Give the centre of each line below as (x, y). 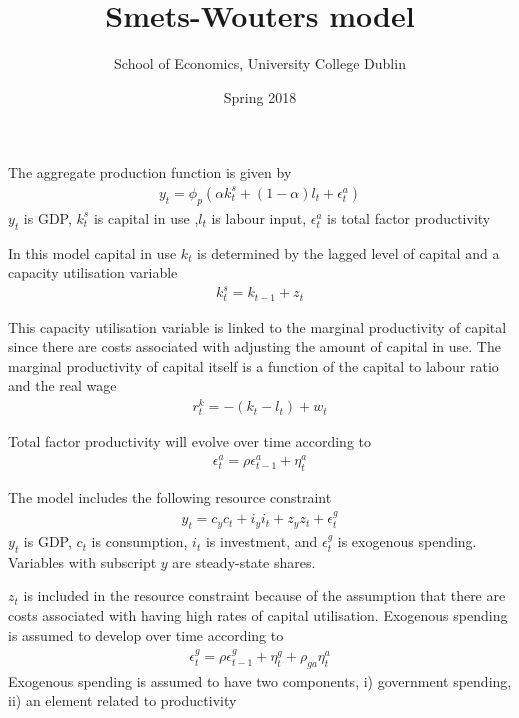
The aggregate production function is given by (150, 172)
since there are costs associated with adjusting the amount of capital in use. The (254, 346)
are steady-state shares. (244, 561)
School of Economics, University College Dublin (260, 63)
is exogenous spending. (407, 541)
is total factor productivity (409, 217)
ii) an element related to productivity (122, 700)
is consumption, (139, 541)
